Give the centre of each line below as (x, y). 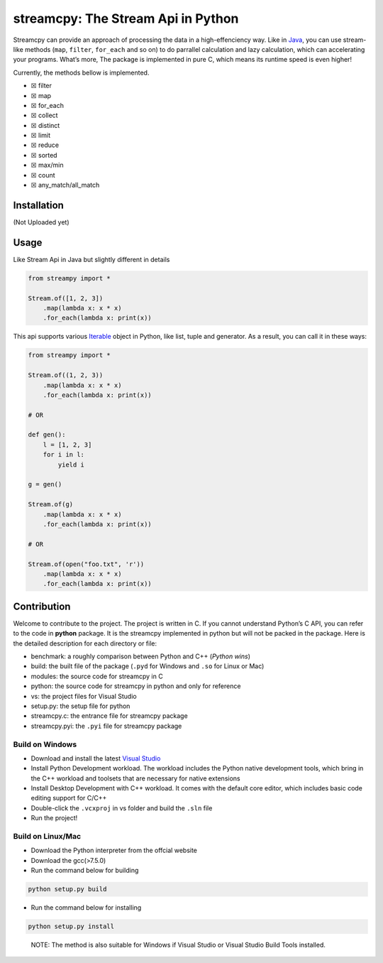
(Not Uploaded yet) (41, 222)
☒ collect (44, 115)
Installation (38, 205)
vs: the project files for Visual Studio (84, 696)
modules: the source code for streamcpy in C (97, 676)
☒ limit (41, 136)
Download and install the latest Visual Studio (96, 758)
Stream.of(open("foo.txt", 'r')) (86, 564)
